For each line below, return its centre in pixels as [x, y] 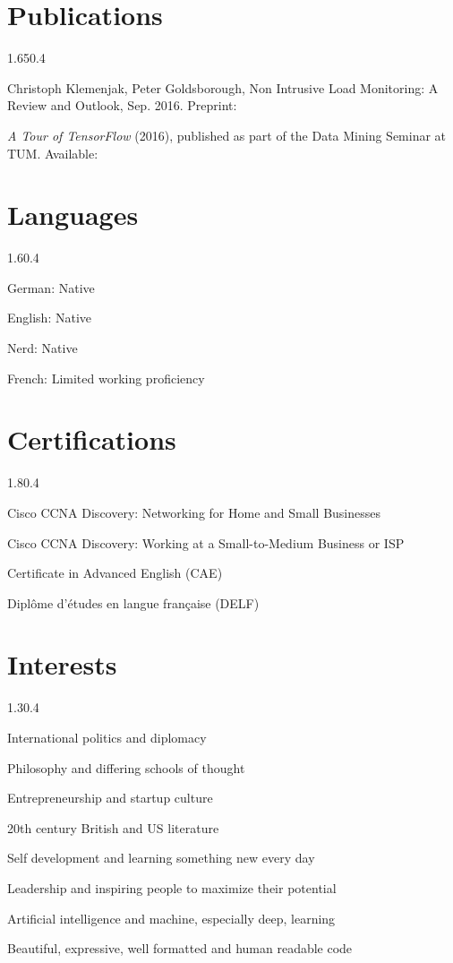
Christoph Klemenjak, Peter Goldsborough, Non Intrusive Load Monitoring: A [223, 87]
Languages [73, 215]
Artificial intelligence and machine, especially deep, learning [171, 918]
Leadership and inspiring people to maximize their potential [172, 887]
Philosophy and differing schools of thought [126, 767]
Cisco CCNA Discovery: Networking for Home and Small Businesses [194, 512]
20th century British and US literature [113, 827]
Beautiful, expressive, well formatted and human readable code [180, 948]
